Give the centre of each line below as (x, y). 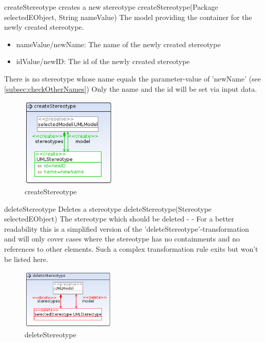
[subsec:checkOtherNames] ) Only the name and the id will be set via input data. (131, 88)
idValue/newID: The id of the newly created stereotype (103, 61)
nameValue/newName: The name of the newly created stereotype (118, 44)
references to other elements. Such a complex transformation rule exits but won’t (131, 248)
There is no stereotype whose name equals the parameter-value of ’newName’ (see (132, 78)
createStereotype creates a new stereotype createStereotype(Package (111, 7)
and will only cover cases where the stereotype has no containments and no (122, 239)
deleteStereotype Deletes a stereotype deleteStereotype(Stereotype (108, 208)
